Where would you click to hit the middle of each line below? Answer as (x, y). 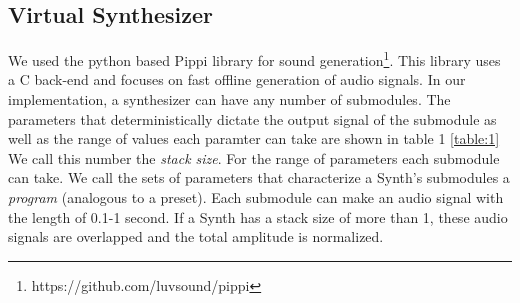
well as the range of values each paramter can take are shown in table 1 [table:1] (254, 138)
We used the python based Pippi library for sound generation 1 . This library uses (254, 58)
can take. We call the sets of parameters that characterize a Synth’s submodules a (259, 177)
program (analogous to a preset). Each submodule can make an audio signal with (256, 197)
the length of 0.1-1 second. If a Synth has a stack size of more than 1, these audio (258, 216)
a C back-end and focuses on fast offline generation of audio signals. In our (237, 79)
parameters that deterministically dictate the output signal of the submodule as (252, 118)
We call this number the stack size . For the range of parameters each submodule (254, 157)
